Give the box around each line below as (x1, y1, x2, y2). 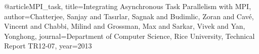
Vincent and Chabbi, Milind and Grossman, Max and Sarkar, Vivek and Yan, (4, 21, 245, 31)
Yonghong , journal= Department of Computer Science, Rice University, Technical (4, 30, 255, 41)
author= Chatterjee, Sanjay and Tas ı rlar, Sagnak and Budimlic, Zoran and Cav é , (4, 11, 254, 21)
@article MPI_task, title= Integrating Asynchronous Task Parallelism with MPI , (4, 1, 251, 11)
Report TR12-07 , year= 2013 (4, 40, 92, 51)
